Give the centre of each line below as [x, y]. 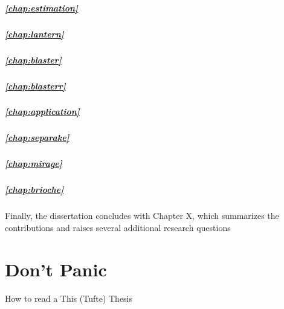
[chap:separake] [37, 138]
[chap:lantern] [34, 34]
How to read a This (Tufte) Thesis [69, 298]
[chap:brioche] [34, 190]
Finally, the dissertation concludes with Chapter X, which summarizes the [142, 216]
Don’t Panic [56, 269]
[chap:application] [42, 112]
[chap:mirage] [34, 164]
